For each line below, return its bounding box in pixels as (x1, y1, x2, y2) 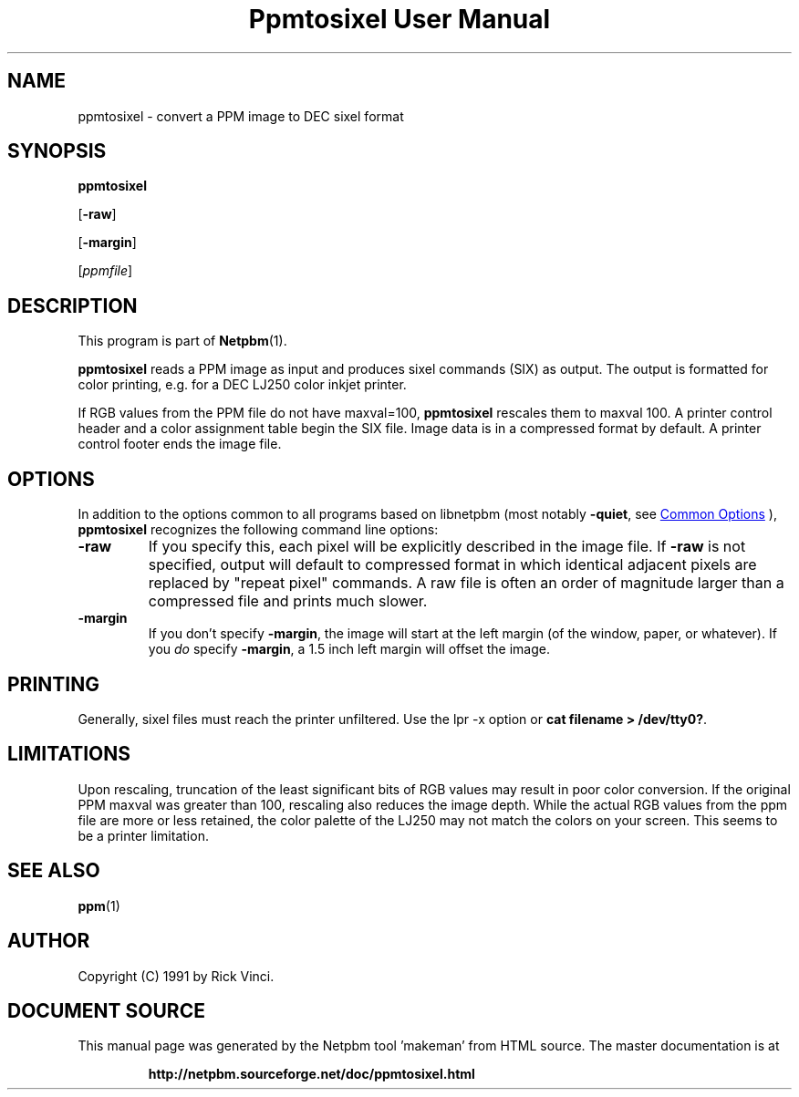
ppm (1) (78, 897, 120, 914)
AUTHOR (7, 929, 90, 953)
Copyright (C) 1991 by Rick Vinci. (78, 968, 275, 984)
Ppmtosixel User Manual (248, 4, 551, 35)
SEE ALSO (7, 859, 100, 883)
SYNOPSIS (7, 140, 107, 163)
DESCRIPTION (7, 294, 138, 317)
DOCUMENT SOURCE (7, 999, 205, 1022)
